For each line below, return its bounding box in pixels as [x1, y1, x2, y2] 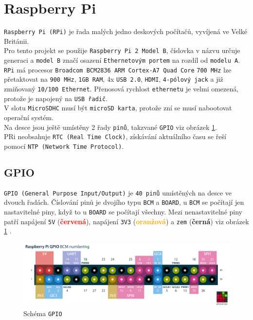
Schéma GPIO [23, 308, 62, 319]
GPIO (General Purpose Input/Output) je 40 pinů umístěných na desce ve [4, 187, 232, 197]
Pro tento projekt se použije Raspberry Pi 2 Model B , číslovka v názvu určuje [4, 45, 240, 55]
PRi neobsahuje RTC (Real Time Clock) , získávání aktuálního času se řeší [4, 131, 226, 142]
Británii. [4, 36, 29, 46]
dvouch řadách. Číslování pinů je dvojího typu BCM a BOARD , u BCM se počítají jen [4, 197, 244, 207]
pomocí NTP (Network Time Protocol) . [4, 141, 124, 151]
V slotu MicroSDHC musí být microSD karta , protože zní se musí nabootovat [4, 103, 232, 113]
